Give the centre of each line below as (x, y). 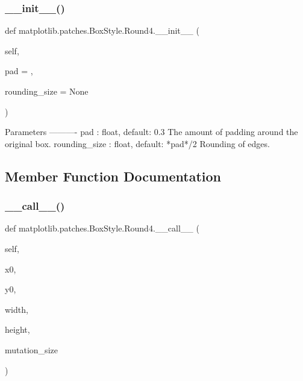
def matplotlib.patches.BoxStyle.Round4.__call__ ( (102, 228)
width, (17, 309)
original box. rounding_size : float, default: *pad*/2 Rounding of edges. (137, 143)
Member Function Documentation (113, 176)
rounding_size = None (47, 91)
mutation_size (31, 349)
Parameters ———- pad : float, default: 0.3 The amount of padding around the (151, 132)
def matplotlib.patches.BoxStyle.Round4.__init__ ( (102, 30)
